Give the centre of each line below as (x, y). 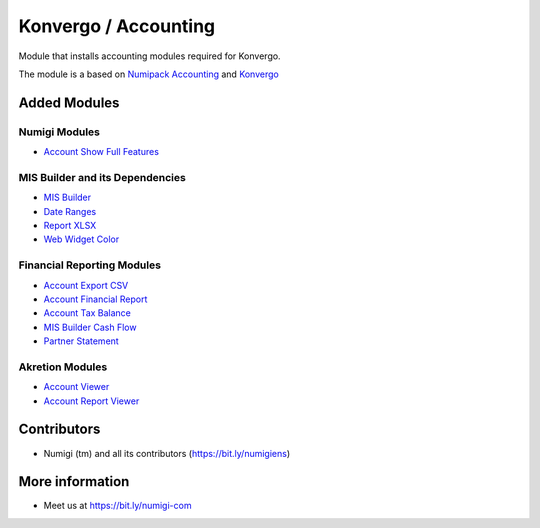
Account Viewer (76, 387)
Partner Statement (81, 341)
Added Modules (69, 102)
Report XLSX (70, 226)
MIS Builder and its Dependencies (102, 177)
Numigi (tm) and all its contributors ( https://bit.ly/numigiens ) (167, 453)
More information (74, 481)
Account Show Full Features (101, 152)
